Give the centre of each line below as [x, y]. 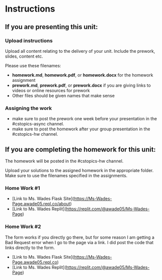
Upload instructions [29, 41]
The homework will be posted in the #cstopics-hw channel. [64, 161]
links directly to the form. [30, 248]
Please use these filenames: [33, 65]
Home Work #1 [23, 188]
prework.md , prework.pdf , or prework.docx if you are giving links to [81, 85]
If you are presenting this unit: [51, 27]
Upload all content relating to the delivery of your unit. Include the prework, [80, 51]
